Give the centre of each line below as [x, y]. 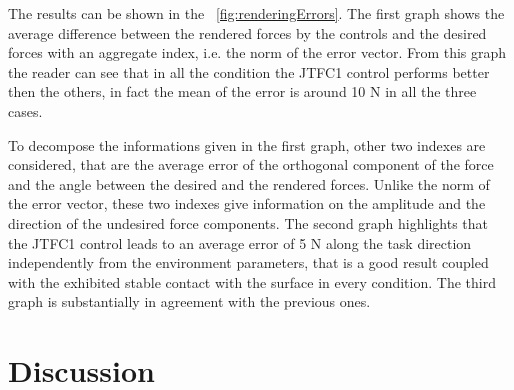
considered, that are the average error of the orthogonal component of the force [251, 164]
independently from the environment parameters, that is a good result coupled [248, 262]
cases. [25, 110]
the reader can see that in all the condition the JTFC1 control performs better [249, 71]
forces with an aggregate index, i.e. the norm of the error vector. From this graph [257, 52]
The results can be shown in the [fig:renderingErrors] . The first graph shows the [256, 13]
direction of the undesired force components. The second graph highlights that [248, 222]
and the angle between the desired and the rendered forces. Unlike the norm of [249, 183]
